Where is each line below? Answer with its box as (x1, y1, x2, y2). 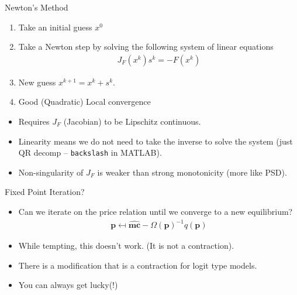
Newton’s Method (5, 1, 68, 13)
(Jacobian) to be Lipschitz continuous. (63, 115, 201, 127)
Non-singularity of (18, 166, 84, 178)
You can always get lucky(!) (18, 279, 118, 291)
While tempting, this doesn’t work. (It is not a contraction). (18, 239, 234, 252)
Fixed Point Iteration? (5, 186, 85, 198)
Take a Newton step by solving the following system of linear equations (18, 40, 274, 53)
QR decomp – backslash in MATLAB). (18, 146, 162, 159)
